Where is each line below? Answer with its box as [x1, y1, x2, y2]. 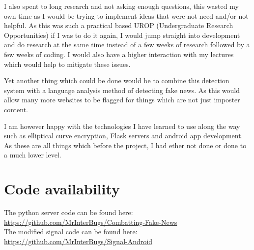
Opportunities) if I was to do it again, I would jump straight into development [4, 30, 240, 40]
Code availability [4, 179, 120, 199]
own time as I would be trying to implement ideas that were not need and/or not [4, 10, 249, 21]
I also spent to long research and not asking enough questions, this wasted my [4, 1, 239, 11]
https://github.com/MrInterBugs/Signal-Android [4, 236, 152, 246]
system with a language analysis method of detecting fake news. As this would [4, 85, 240, 95]
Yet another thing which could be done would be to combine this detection [4, 75, 229, 86]
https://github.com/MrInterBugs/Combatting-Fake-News [4, 217, 177, 227]
